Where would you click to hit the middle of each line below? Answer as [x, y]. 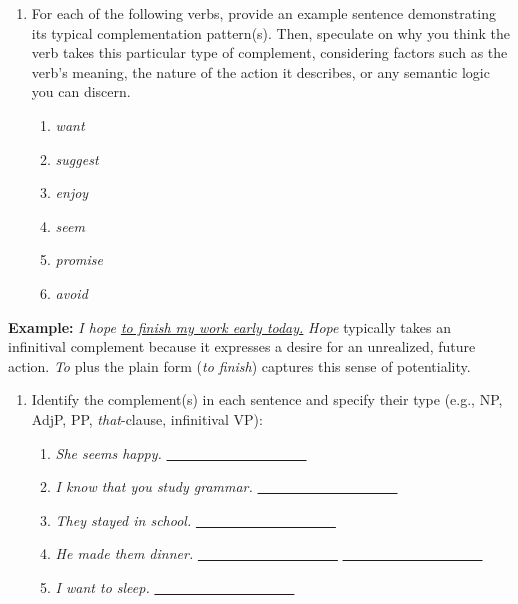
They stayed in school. [123, 519]
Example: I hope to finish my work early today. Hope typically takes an [229, 326]
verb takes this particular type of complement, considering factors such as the [269, 52]
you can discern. [81, 91]
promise [79, 259]
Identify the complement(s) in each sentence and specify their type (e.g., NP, [267, 399]
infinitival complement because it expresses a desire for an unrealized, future [242, 346]
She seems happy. [108, 452]
